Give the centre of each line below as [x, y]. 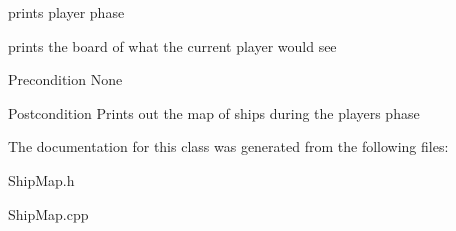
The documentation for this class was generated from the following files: [228, 146]
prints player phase [66, 12]
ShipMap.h [41, 179]
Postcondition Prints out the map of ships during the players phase [214, 112]
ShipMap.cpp [48, 213]
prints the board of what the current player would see [172, 45]
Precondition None [65, 79]
